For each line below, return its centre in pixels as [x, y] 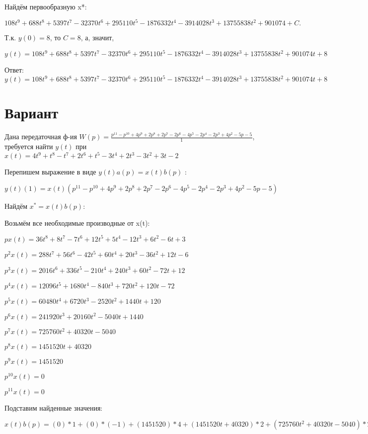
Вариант [32, 113]
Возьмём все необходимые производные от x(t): [77, 222]
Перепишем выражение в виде [50, 172]
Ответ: [14, 70]
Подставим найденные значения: [54, 407]
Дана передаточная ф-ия [41, 136]
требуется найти [29, 146]
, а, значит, [97, 38]
